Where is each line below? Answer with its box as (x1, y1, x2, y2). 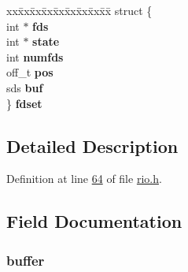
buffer (6, 250, 45, 270)
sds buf (6, 79, 43, 95)
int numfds (6, 48, 64, 65)
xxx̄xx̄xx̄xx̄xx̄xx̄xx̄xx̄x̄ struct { (6, 2, 153, 18)
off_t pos (6, 64, 53, 80)
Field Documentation (6, 209, 182, 233)
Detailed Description (6, 133, 179, 158)
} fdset (6, 95, 42, 111)
